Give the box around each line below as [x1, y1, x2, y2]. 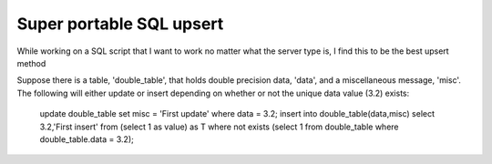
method [16, 57, 46, 68]
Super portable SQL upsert [16, 14, 224, 34]
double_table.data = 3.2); [39, 133, 134, 145]
